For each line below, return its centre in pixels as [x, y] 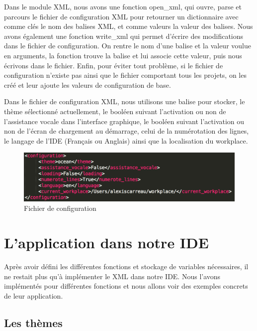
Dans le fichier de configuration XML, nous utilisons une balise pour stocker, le [125, 101]
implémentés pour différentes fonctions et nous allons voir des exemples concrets [126, 286]
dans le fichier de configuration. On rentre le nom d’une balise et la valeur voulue [128, 46]
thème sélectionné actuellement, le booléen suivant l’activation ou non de [115, 111]
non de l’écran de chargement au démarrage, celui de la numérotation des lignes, [127, 131]
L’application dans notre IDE [106, 242]
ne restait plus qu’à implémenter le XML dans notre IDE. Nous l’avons [112, 276]
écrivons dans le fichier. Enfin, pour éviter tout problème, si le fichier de [114, 65]
